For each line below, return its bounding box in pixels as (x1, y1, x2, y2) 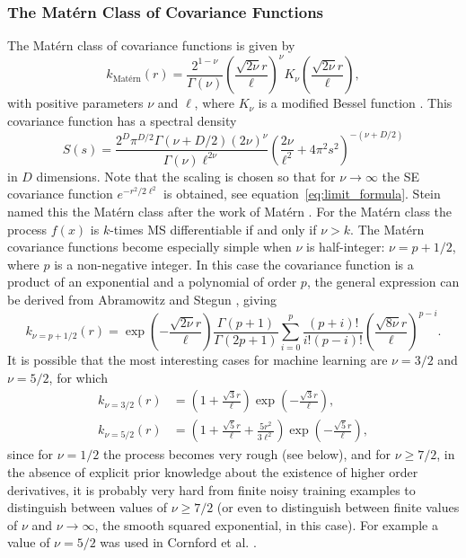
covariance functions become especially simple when (7, 237, 292, 256)
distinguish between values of (7, 498, 167, 517)
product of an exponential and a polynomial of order (7, 272, 297, 291)
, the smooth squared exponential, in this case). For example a (94, 515, 438, 534)
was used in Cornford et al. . (100, 533, 257, 552)
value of (7, 533, 50, 552)
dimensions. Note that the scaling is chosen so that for (36, 166, 336, 185)
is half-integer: (306, 237, 385, 256)
